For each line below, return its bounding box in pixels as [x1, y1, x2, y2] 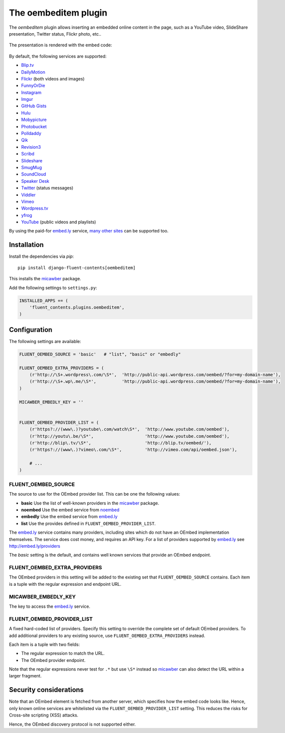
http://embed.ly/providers [9, 543, 60, 549]
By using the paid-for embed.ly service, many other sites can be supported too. [9, 228, 169, 234]
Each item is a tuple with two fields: [9, 641, 80, 647]
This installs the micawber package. [9, 276, 81, 282]
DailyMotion [21, 69, 46, 75]
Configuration [9, 326, 53, 334]
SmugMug [21, 164, 42, 170]
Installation [9, 241, 44, 249]
